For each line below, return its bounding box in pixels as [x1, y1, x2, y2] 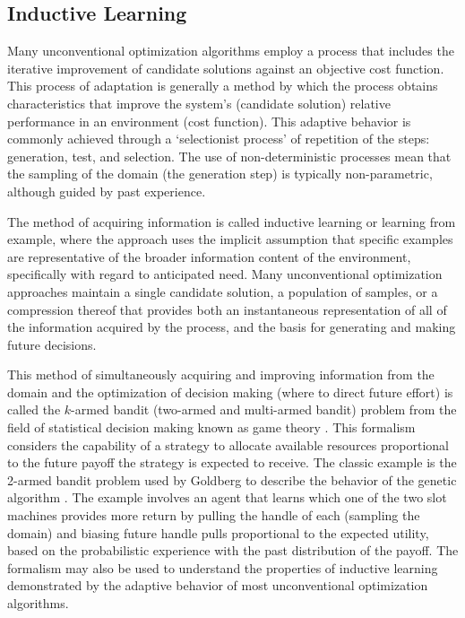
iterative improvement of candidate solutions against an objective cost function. [7, 58, 444, 77]
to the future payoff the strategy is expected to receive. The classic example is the [7, 453, 457, 472]
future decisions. [7, 335, 97, 353]
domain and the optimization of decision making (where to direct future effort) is [7, 382, 453, 401]
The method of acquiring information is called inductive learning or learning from [7, 212, 456, 231]
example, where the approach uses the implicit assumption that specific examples [7, 230, 453, 248]
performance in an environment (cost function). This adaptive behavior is [7, 111, 411, 130]
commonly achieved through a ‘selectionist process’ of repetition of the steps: [7, 129, 430, 148]
